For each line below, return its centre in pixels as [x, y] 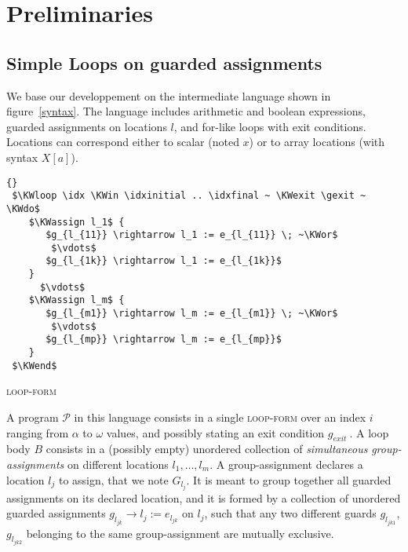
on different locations [118, 464]
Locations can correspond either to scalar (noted [123, 142]
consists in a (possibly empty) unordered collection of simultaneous [207, 449]
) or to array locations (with [317, 142]
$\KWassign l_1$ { [76, 222]
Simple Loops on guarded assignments [164, 62]
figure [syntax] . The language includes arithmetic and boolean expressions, [186, 111]
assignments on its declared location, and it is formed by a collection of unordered [204, 497]
